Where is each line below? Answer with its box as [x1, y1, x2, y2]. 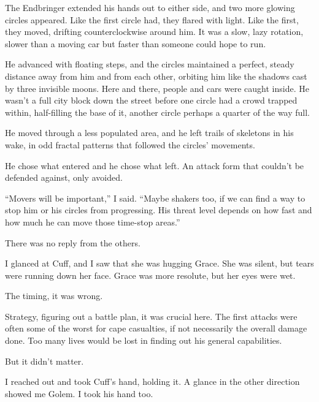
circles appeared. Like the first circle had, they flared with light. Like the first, [5, 13, 299, 26]
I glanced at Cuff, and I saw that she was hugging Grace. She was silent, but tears [5, 257, 314, 270]
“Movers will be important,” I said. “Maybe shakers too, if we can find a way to [5, 191, 306, 204]
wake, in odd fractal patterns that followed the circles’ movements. [5, 138, 255, 151]
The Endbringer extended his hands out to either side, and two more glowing [5, 1, 295, 13]
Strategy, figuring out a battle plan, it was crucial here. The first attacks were [5, 309, 298, 322]
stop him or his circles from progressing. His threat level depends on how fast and [5, 203, 312, 216]
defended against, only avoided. [5, 171, 123, 184]
